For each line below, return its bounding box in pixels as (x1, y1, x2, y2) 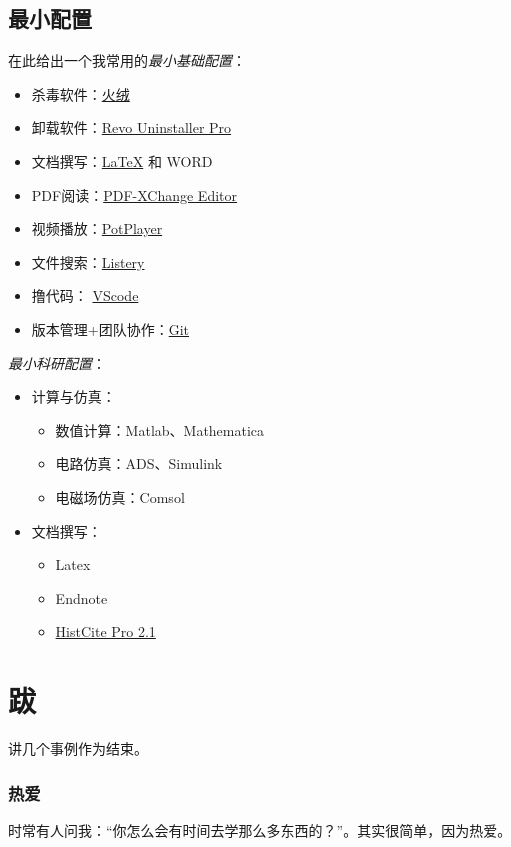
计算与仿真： (31, 386, 116, 407)
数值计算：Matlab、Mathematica (55, 419, 265, 440)
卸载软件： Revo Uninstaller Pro (31, 117, 232, 138)
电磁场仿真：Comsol (55, 486, 185, 507)
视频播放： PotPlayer (31, 218, 163, 239)
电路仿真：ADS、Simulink (55, 453, 223, 474)
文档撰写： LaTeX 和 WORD (31, 150, 213, 171)
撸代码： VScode (31, 285, 139, 306)
